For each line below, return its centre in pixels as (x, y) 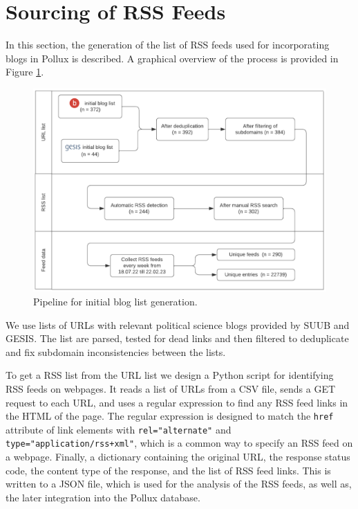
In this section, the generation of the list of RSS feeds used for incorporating (168, 45)
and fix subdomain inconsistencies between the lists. (116, 351)
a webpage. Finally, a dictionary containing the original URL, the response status (178, 457)
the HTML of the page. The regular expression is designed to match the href (170, 416)
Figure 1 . (25, 72)
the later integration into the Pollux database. (103, 497)
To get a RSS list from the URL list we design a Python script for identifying (170, 375)
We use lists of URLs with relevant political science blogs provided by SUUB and (178, 324)
